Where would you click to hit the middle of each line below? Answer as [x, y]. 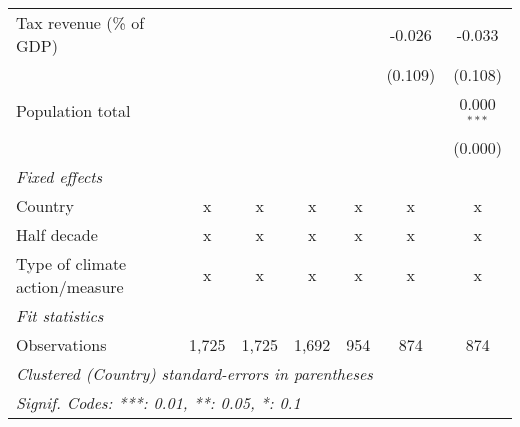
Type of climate [71, 263]
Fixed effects [59, 176]
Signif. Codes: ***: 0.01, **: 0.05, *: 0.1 [158, 402]
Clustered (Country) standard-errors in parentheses [194, 373]
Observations [61, 344]
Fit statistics [60, 315]
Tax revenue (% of [80, 22]
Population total [73, 111]
